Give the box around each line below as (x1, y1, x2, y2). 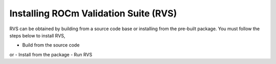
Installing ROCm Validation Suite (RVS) (9, 8, 177, 19)
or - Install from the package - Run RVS (9, 51, 93, 57)
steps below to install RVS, (9, 32, 66, 38)
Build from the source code (22, 42, 80, 48)
